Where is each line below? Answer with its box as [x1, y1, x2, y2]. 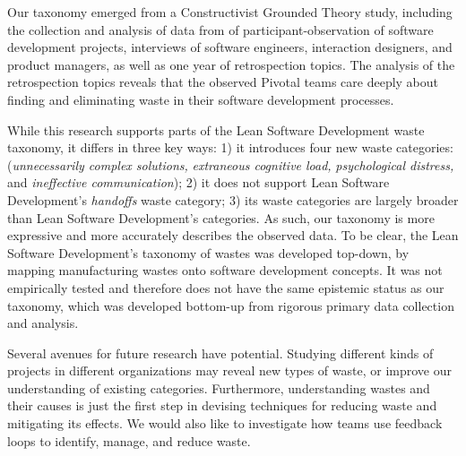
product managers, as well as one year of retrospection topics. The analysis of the [7, 55, 455, 73]
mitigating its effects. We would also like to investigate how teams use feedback [7, 414, 443, 433]
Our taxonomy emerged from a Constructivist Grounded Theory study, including [7, 3, 453, 21]
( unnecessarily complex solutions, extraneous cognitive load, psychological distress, [7, 155, 454, 174]
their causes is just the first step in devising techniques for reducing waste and [7, 396, 437, 415]
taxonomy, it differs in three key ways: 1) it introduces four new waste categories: [7, 138, 453, 157]
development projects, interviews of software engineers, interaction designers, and [7, 38, 453, 56]
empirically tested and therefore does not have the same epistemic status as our [7, 278, 444, 297]
